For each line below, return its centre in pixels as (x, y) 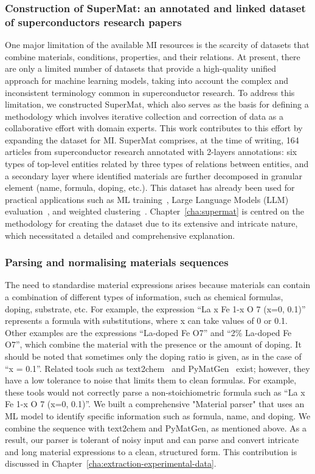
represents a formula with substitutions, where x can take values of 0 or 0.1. (146, 321)
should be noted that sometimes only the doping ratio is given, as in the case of (153, 356)
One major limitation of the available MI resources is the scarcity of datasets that (157, 45)
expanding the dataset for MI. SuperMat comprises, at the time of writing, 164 (152, 139)
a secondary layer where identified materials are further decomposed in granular (154, 175)
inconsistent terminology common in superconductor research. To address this (150, 92)
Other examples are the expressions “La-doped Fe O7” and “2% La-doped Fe (148, 332)
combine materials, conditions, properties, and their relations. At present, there (153, 56)
